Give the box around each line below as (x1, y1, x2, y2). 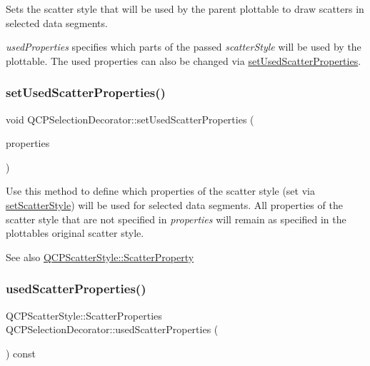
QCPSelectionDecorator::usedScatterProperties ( (6, 322, 219, 337)
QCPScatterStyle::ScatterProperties (6, 307, 162, 322)
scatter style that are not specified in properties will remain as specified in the (6, 211, 346, 226)
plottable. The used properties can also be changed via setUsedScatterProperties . (6, 53, 361, 68)
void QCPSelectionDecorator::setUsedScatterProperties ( (6, 111, 254, 126)
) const (6, 345, 36, 360)
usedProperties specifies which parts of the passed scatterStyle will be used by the (6, 39, 361, 54)
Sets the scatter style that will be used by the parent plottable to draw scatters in (6, 1, 364, 16)
